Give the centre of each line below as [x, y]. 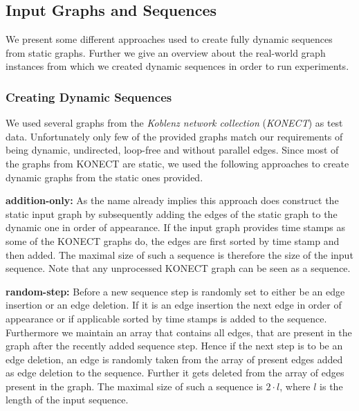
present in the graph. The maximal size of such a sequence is [134, 386]
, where [295, 386]
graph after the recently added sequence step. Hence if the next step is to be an [174, 346]
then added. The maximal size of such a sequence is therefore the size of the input [179, 254]
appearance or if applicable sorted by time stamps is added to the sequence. [166, 318]
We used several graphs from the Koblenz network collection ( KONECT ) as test [174, 123]
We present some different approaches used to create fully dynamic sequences [169, 39]
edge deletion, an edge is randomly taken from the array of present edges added [174, 359]
